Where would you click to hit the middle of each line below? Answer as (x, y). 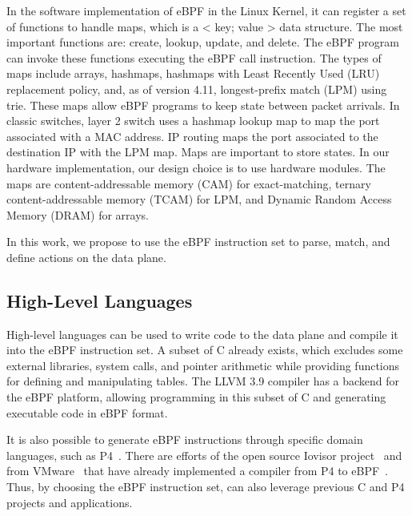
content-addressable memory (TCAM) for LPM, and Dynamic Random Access (199, 199)
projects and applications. (70, 502)
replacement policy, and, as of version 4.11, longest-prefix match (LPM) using (197, 89)
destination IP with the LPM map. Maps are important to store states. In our (198, 152)
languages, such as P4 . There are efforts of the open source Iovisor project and (204, 455)
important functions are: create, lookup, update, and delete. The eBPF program (203, 42)
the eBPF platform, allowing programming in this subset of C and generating (196, 397)
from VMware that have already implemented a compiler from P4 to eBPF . (197, 471)
